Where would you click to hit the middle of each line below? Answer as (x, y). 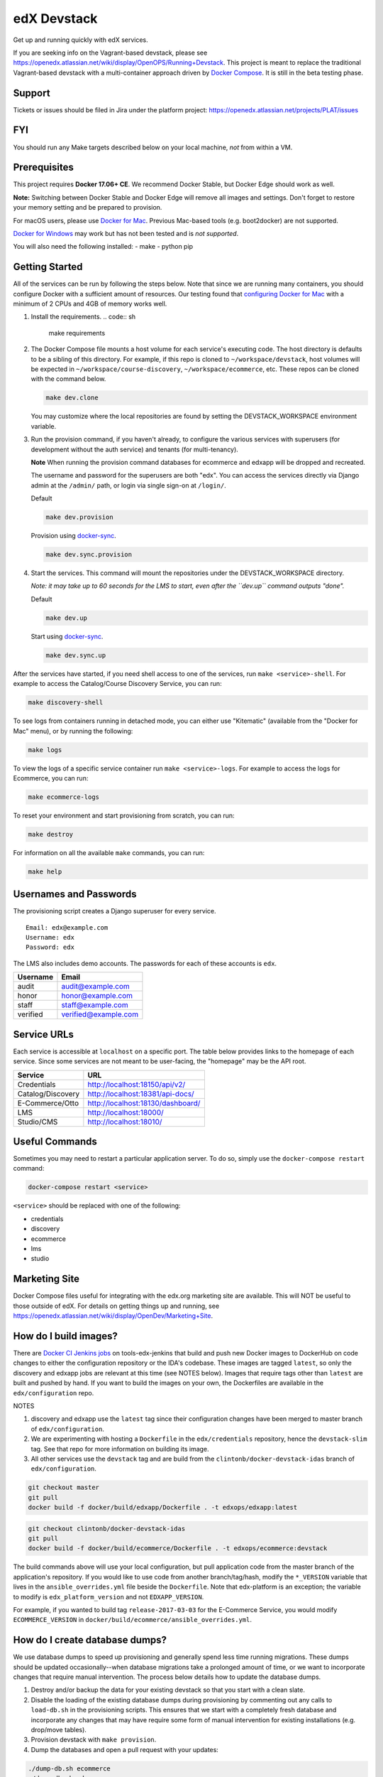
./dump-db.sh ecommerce (70, 1768)
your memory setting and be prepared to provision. (88, 208)
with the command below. (68, 379)
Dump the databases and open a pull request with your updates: (125, 1749)
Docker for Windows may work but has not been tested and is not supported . (126, 233)
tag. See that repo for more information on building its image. (120, 1449)
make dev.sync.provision (89, 555)
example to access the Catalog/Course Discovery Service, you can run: (118, 684)
